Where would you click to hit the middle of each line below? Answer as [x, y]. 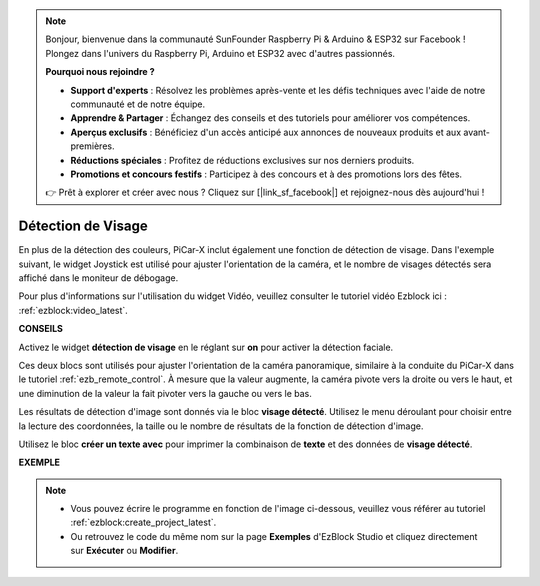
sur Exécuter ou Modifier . [124, 551]
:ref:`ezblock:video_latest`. [73, 310]
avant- [476, 132]
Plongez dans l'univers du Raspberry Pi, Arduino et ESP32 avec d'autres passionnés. [220, 53]
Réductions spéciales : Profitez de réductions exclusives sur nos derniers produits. [242, 160]
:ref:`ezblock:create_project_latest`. [143, 522]
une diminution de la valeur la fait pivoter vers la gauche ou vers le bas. [165, 393]
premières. [92, 146]
